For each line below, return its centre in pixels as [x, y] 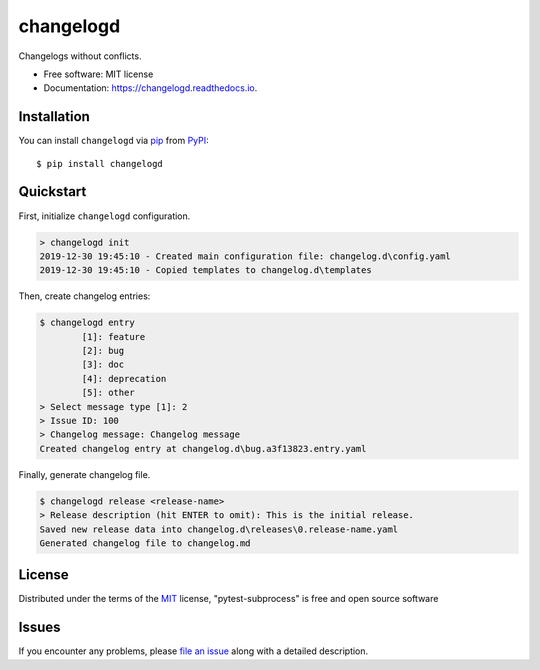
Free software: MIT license [98, 74]
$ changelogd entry [87, 323]
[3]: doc [103, 364]
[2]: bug [103, 351]
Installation [54, 116]
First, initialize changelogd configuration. [104, 216]
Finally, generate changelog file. [84, 474]
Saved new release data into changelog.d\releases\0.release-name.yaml [219, 529]
